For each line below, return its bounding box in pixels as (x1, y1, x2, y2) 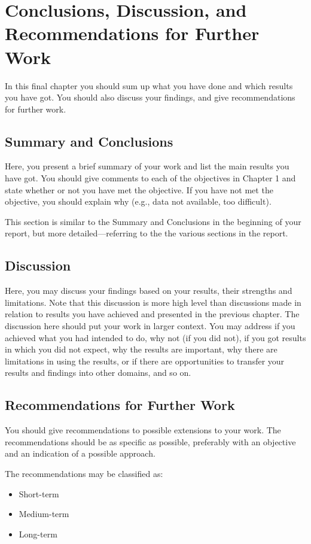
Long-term (19, 527, 57, 540)
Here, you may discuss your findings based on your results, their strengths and (5, 284, 292, 297)
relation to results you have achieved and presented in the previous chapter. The (5, 308, 300, 320)
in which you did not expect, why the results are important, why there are (5, 343, 278, 355)
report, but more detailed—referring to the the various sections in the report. (5, 227, 288, 239)
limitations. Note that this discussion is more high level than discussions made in (5, 296, 301, 308)
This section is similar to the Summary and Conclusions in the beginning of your (5, 215, 301, 227)
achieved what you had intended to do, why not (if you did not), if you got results (5, 331, 306, 344)
